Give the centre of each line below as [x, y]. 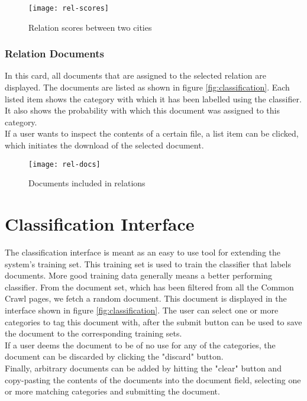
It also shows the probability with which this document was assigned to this [142, 110]
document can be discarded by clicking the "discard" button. [114, 356]
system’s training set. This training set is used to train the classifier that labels [148, 263]
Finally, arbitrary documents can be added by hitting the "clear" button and [143, 368]
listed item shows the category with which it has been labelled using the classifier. [153, 98]
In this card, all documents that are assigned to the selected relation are [135, 75]
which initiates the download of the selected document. [104, 145]
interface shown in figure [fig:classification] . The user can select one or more [142, 310]
